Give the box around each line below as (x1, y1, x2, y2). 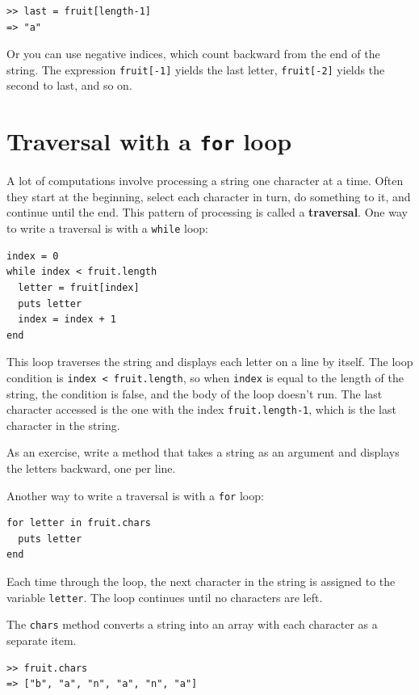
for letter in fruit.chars (6, 517, 151, 529)
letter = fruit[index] (18, 281, 140, 293)
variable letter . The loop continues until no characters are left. (6, 588, 323, 605)
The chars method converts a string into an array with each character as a (6, 616, 378, 633)
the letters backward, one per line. (6, 459, 176, 476)
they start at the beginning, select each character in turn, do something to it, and (6, 187, 411, 204)
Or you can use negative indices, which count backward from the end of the (6, 45, 380, 62)
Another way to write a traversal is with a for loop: (6, 486, 264, 503)
